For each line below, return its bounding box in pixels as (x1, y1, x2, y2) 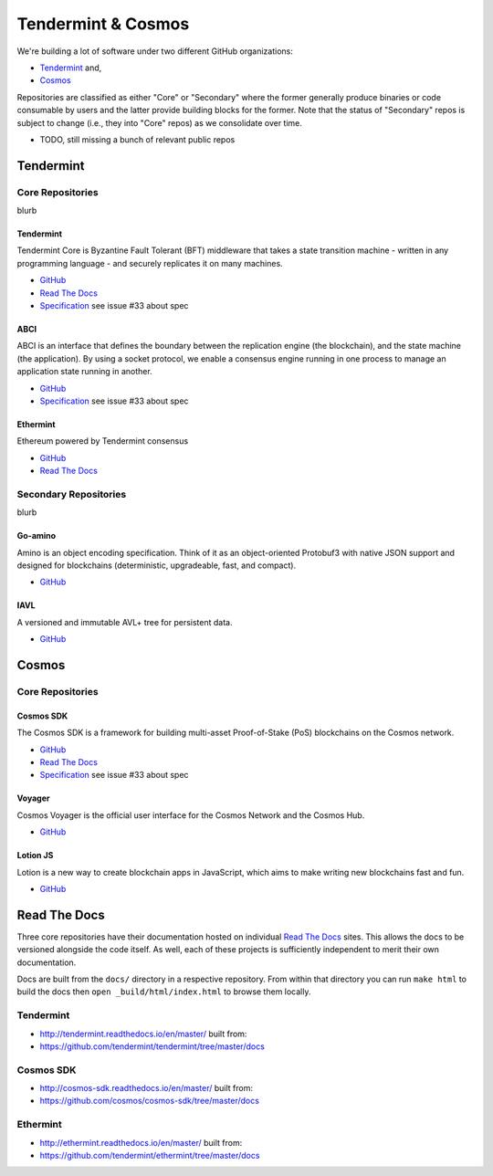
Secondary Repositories (16, 488, 127, 500)
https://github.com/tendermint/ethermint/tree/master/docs (39, 1150, 260, 1160)
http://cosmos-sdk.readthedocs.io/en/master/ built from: (39, 1083, 253, 1094)
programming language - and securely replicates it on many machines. (16, 257, 283, 268)
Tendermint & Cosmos (16, 14, 190, 34)
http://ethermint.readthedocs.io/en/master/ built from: (39, 1137, 243, 1148)
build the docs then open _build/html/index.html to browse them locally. (16, 986, 311, 997)
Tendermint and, (39, 62, 102, 73)
